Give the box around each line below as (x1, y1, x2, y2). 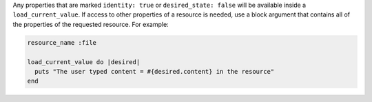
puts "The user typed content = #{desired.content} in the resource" (34, 68, 275, 75)
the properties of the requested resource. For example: (12, 20, 169, 28)
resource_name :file (27, 39, 96, 46)
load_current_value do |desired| (27, 58, 141, 65)
